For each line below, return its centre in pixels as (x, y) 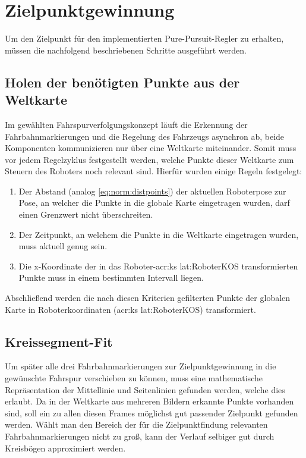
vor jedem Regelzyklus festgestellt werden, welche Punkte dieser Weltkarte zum (149, 159)
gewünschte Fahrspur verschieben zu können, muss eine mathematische (134, 378)
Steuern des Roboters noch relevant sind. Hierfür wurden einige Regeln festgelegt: (154, 171)
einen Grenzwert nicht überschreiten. (86, 214)
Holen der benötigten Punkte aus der (122, 82)
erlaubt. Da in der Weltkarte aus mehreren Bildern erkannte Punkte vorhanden (149, 401)
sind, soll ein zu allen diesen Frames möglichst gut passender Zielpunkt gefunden (152, 412)
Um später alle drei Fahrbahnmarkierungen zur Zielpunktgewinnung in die (141, 366)
